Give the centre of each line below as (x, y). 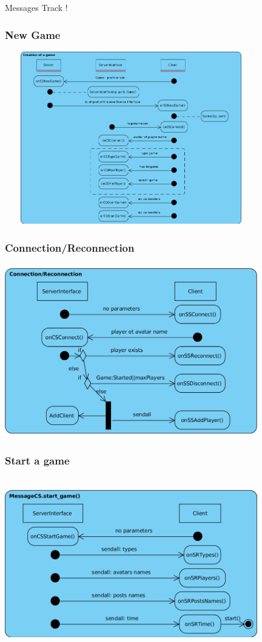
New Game (33, 34)
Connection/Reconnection (70, 247)
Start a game (37, 461)
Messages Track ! (36, 7)
